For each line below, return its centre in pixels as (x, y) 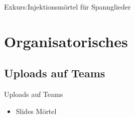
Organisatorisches (66, 41)
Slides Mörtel (36, 111)
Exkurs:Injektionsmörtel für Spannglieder (67, 7)
